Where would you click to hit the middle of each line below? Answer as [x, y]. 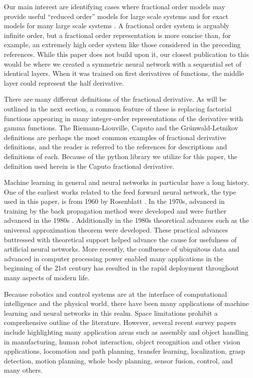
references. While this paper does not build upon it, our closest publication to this [126, 54]
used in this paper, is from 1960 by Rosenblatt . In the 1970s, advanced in [114, 201]
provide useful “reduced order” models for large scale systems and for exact [116, 16]
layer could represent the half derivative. [64, 82]
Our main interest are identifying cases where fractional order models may [115, 6]
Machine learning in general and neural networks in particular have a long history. [126, 182]
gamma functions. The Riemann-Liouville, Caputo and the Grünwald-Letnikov [121, 128]
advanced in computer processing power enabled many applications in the [114, 258]
